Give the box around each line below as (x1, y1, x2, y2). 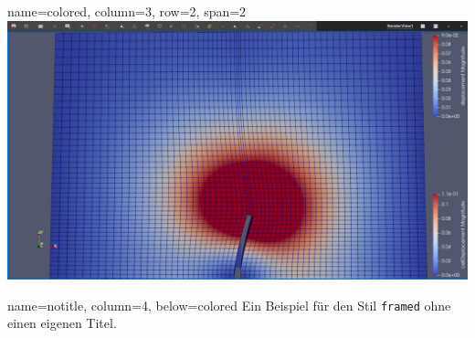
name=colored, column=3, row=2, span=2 (7, 2, 247, 20)
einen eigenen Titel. (7, 313, 117, 333)
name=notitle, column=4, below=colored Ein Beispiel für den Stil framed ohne (7, 295, 451, 314)
